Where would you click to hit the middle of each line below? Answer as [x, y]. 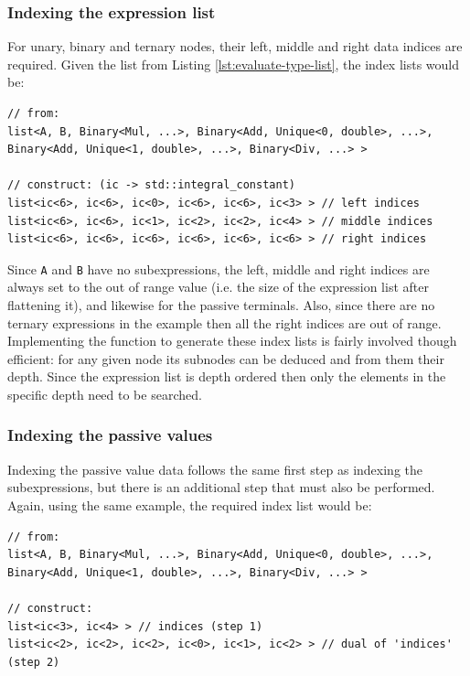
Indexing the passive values [110, 435]
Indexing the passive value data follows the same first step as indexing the [215, 469]
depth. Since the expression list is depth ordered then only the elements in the [227, 376]
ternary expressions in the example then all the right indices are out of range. [224, 322]
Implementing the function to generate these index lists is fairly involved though [232, 341]
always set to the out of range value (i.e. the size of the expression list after [218, 287]
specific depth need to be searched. [105, 394]
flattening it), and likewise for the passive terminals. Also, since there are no [221, 305]
